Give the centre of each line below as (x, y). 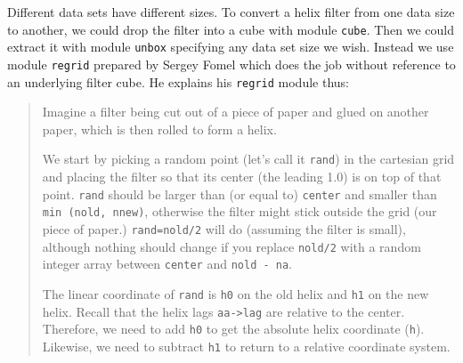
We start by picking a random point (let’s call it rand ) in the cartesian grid (248, 159)
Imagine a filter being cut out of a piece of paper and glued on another (236, 112)
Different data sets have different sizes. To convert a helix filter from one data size (231, 12)
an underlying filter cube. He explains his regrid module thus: (178, 81)
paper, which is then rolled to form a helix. (159, 129)
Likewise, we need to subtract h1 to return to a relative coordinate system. (246, 346)
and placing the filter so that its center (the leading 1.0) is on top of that (242, 177)
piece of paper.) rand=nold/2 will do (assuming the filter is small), (224, 228)
